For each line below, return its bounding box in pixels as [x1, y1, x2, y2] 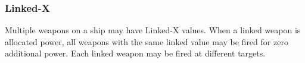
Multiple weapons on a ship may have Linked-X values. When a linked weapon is [5, 24, 301, 36]
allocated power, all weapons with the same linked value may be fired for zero [5, 35, 288, 48]
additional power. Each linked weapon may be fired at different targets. [5, 47, 266, 59]
